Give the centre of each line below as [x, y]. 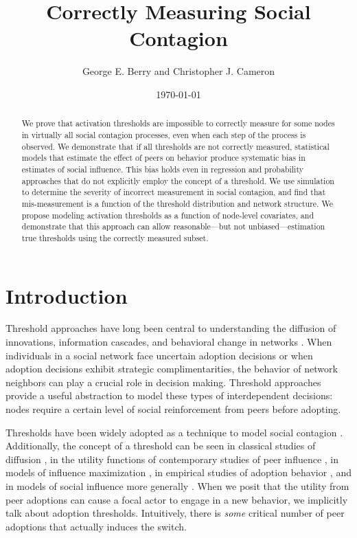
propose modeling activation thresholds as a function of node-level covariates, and [168, 215]
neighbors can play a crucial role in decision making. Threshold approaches [163, 382]
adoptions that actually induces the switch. [96, 526]
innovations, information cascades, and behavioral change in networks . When [169, 342]
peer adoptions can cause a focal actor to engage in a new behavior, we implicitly [177, 499]
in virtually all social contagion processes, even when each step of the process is [164, 134]
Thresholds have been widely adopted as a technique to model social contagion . [174, 432]
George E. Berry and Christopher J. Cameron [178, 71]
